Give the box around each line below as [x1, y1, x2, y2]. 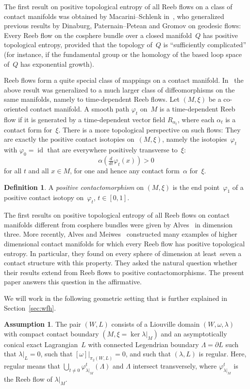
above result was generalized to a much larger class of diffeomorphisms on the [4, 84, 235, 94]
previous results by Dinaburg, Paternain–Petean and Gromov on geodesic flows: [4, 20, 241, 31]
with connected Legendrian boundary [88, 339, 199, 349]
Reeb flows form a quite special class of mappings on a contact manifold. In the [4, 75, 244, 85]
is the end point [172, 182, 220, 192]
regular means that [4, 361, 61, 371]
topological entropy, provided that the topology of [4, 39, 152, 50]
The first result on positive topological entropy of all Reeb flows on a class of [4, 1, 233, 11]
